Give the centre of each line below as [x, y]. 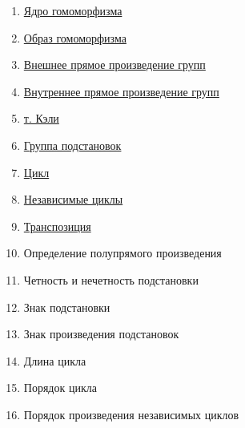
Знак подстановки [67, 307]
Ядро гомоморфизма [73, 10]
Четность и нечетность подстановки [111, 279]
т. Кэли [41, 118]
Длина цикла [55, 360]
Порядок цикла [60, 388]
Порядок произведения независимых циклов [131, 414]
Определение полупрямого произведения [122, 253]
